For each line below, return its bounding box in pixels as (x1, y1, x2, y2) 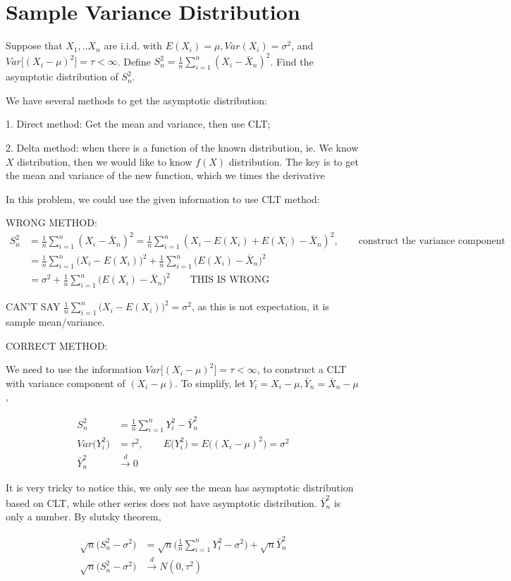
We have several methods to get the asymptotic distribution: (6, 92, 267, 107)
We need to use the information (6, 362, 142, 377)
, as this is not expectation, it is (192, 299, 329, 314)
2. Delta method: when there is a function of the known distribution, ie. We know (6, 140, 359, 154)
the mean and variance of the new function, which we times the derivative (6, 168, 325, 183)
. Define (117, 54, 151, 68)
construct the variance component (358, 236, 505, 247)
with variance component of (6, 375, 125, 390)
